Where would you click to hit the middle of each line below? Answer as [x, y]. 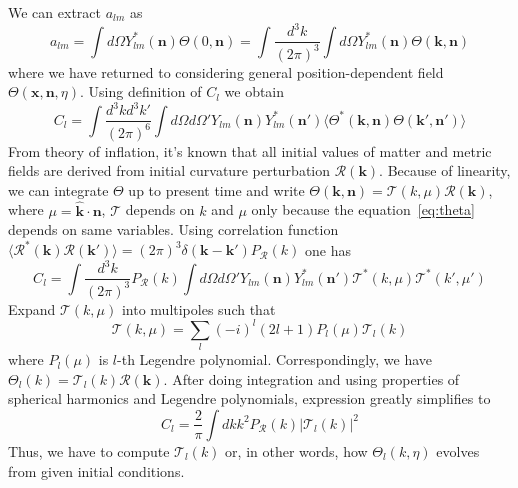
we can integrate [58, 189]
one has [327, 249]
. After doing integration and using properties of [311, 378]
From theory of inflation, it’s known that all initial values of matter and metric [250, 150]
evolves [458, 450]
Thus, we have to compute [89, 450]
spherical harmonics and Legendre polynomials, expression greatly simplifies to [249, 398]
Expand [32, 308]
